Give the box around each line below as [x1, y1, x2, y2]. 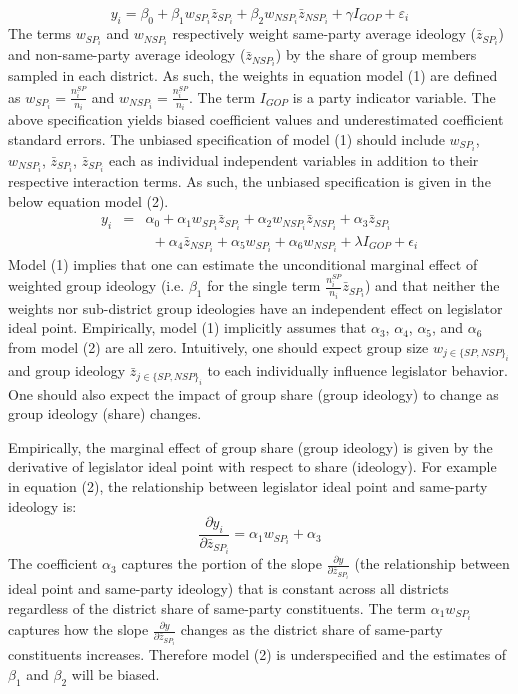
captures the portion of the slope [121, 553, 322, 574]
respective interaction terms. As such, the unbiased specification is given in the [8, 171, 491, 191]
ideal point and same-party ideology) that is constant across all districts [8, 578, 449, 599]
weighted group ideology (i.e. [8, 275, 185, 296]
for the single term [207, 275, 321, 296]
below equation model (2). [8, 190, 169, 211]
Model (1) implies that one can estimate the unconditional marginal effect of [8, 253, 478, 274]
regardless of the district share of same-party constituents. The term [8, 597, 427, 618]
